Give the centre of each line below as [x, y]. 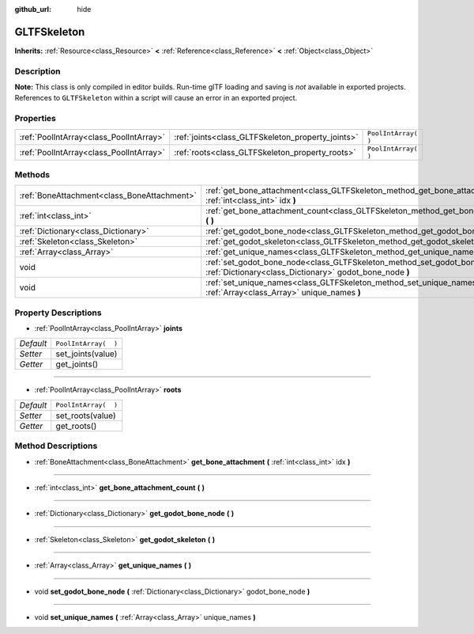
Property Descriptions [58, 313]
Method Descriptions [56, 446]
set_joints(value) [87, 354]
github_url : [33, 9]
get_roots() [76, 426]
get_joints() [77, 364]
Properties [36, 119]
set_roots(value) [86, 416]
